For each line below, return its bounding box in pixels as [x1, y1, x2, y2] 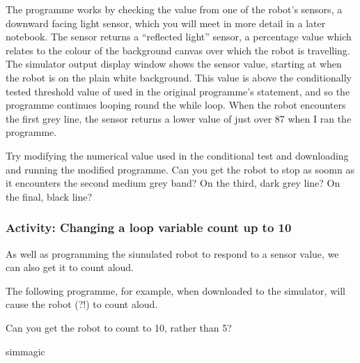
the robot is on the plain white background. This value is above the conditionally [6, 70, 352, 84]
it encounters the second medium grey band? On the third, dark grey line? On [6, 176, 341, 190]
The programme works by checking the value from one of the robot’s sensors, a [6, 2, 343, 16]
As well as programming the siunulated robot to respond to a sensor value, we [6, 246, 339, 261]
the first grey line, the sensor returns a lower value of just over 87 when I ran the [6, 111, 352, 125]
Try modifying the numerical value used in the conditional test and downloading [6, 148, 349, 162]
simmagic [6, 343, 45, 358]
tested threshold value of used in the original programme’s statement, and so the [6, 84, 350, 98]
